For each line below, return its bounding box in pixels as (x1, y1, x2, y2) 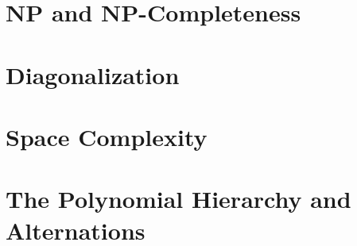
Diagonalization (6, 58, 180, 90)
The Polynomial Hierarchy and (6, 183, 351, 215)
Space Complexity (6, 120, 208, 152)
